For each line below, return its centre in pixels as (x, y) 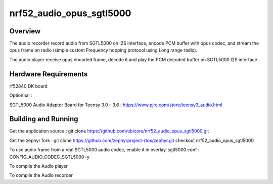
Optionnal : (21, 96)
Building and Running (44, 119)
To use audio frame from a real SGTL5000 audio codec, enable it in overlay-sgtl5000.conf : (104, 150)
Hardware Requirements (49, 74)
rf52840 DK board (29, 86)
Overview (25, 31)
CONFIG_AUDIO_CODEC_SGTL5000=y (49, 157)
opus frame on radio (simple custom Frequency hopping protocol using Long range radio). (103, 50)
